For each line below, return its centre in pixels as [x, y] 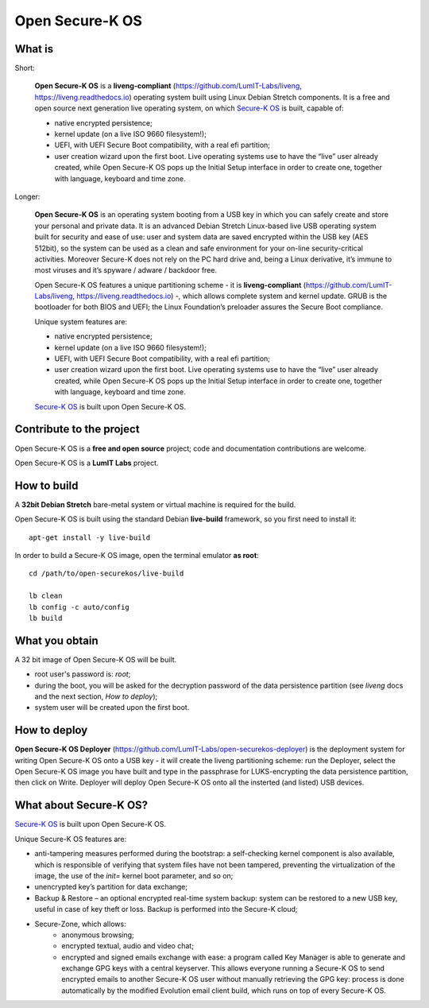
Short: [25, 68]
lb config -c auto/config [79, 607]
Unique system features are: [81, 321]
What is [34, 49]
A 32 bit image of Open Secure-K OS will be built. [96, 659]
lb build [46, 618]
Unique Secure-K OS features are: [71, 839]
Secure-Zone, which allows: [80, 924]
